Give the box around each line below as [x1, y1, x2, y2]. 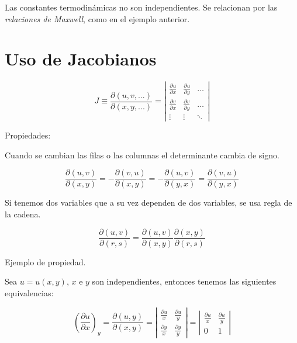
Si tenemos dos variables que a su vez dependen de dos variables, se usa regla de [5, 196, 292, 209]
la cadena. [5, 208, 41, 220]
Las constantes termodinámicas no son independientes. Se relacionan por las [5, 1, 278, 13]
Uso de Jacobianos [5, 47, 157, 71]
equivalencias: [5, 286, 54, 299]
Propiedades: [5, 129, 51, 141]
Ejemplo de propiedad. [5, 255, 86, 268]
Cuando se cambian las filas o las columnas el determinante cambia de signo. [5, 148, 279, 161]
